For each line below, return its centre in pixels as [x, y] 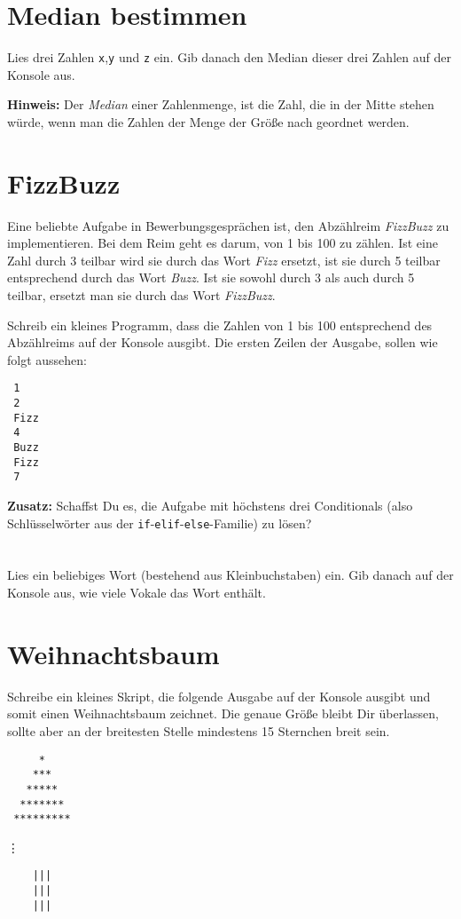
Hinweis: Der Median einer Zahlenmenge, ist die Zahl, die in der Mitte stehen [221, 104]
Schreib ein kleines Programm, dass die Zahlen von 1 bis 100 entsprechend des [220, 325]
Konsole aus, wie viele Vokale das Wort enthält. [137, 593]
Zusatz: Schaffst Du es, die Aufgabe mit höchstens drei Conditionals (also [210, 506]
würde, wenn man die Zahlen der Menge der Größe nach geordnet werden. [208, 121]
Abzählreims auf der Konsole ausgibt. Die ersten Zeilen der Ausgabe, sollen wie [223, 342]
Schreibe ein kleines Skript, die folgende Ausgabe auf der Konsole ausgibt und [219, 696]
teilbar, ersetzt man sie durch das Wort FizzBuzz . [141, 295]
